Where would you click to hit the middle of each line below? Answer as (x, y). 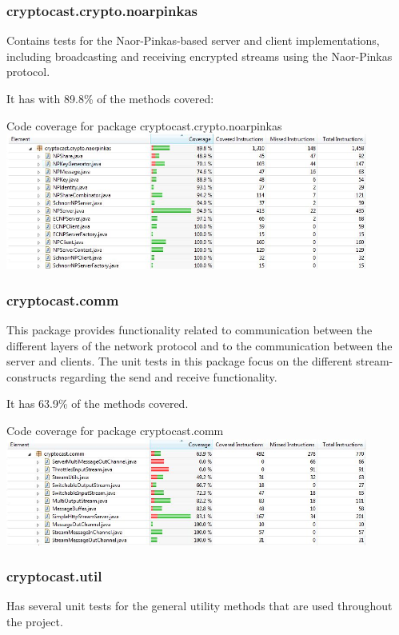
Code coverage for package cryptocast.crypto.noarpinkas (144, 125)
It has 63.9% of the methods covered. (98, 403)
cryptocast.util (54, 576)
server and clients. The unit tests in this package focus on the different (180, 361)
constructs (32, 376)
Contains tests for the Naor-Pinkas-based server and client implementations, (193, 40)
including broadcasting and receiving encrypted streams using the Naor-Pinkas (199, 56)
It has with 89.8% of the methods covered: (110, 98)
